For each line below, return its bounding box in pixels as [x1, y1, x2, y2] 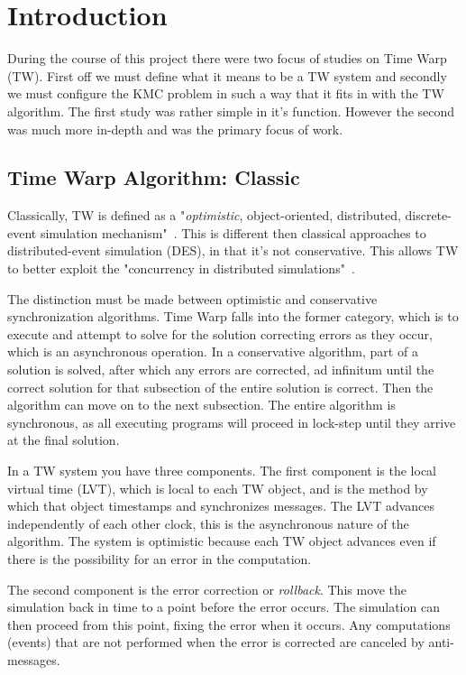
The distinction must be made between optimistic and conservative [7, 289, 378, 308]
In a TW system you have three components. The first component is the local [7, 461, 437, 480]
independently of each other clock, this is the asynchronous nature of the [7, 513, 409, 532]
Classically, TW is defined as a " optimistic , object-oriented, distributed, [7, 206, 401, 225]
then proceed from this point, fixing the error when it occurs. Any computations [7, 615, 451, 633]
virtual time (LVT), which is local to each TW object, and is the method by [7, 478, 428, 497]
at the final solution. [7, 430, 120, 449]
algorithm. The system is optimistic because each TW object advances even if [7, 532, 436, 550]
